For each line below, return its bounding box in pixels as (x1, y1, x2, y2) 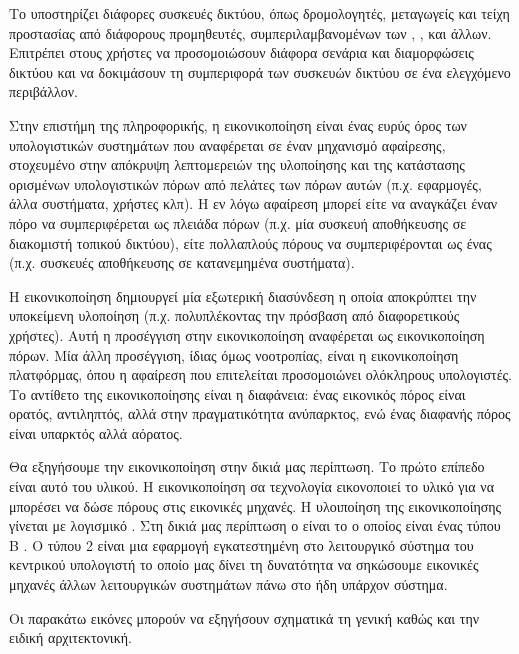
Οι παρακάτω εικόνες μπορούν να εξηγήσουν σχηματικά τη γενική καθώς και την (9, 607, 480, 628)
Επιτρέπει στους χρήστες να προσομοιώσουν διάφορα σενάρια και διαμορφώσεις (9, 42, 474, 63)
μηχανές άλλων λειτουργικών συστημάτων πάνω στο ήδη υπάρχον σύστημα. (9, 574, 448, 595)
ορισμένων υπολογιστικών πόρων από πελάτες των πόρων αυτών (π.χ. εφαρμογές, (9, 173, 482, 194)
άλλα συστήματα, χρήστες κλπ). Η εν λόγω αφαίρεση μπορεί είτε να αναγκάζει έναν (9, 193, 498, 214)
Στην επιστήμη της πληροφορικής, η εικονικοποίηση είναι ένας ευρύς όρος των (9, 114, 467, 135)
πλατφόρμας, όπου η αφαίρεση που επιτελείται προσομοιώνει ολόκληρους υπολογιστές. (9, 364, 512, 385)
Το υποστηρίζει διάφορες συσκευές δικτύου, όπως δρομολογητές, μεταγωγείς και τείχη (9, 3, 510, 23)
